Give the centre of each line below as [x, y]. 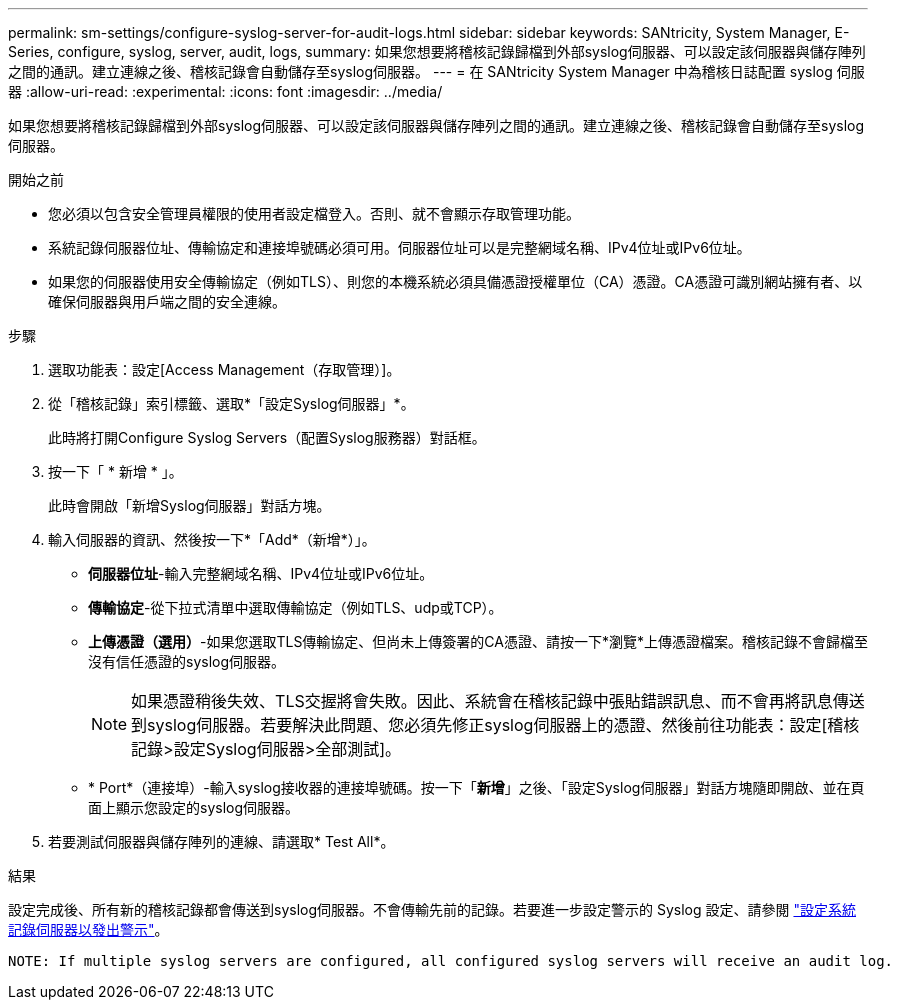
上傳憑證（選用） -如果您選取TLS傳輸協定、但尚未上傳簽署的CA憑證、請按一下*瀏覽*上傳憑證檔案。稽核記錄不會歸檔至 [478, 641]
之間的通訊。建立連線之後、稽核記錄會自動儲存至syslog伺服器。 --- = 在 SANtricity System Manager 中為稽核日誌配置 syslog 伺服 [436, 71]
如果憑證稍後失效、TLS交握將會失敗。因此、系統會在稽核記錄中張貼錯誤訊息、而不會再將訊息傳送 [498, 701]
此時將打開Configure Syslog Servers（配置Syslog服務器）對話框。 [267, 437]
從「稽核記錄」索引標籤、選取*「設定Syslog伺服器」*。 [231, 403]
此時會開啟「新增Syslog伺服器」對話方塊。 [189, 505]
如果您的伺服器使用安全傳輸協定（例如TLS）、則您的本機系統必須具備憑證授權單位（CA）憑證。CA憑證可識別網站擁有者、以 [455, 281]
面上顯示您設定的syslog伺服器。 [194, 807]
